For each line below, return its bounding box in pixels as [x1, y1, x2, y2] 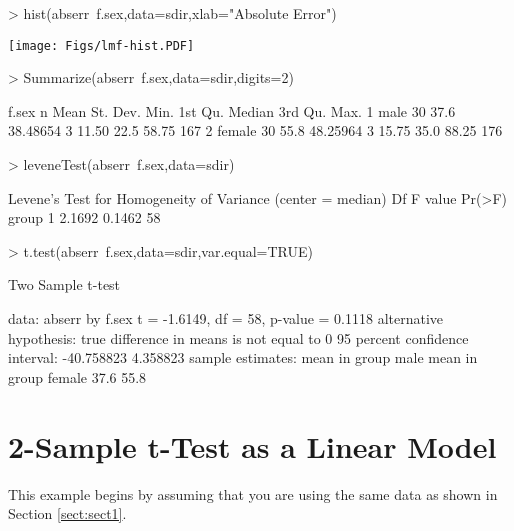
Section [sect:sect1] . [8, 503, 127, 524]
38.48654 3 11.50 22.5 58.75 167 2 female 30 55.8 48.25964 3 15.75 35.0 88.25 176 [8, 120, 503, 141]
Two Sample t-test [8, 274, 121, 295]
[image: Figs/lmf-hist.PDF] [8, 38, 195, 53]
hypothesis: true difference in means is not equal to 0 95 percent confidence [8, 327, 469, 348]
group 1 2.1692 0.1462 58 [8, 207, 161, 228]
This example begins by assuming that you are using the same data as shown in [8, 483, 498, 504]
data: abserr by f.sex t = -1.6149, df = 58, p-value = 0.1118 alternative [8, 308, 444, 328]
